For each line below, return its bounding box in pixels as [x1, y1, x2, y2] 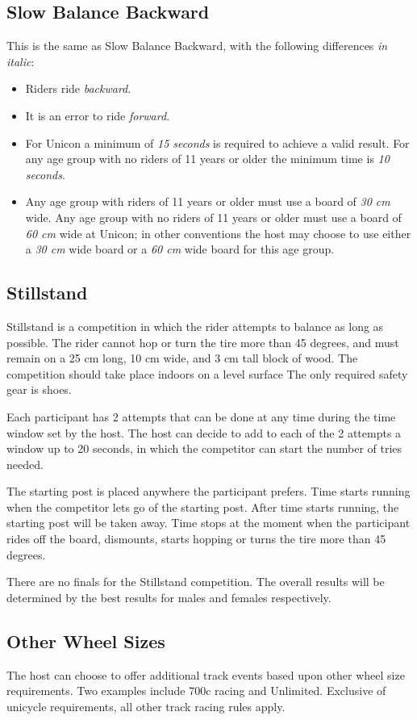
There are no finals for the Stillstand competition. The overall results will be [6, 573, 385, 590]
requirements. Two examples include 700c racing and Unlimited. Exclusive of [6, 682, 386, 699]
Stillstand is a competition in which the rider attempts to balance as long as [6, 317, 384, 334]
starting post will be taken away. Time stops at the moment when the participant [6, 514, 411, 531]
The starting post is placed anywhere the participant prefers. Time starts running [6, 483, 411, 500]
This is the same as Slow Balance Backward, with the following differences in [6, 37, 388, 54]
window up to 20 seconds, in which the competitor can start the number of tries [6, 440, 402, 457]
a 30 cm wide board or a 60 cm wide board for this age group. [25, 241, 335, 257]
